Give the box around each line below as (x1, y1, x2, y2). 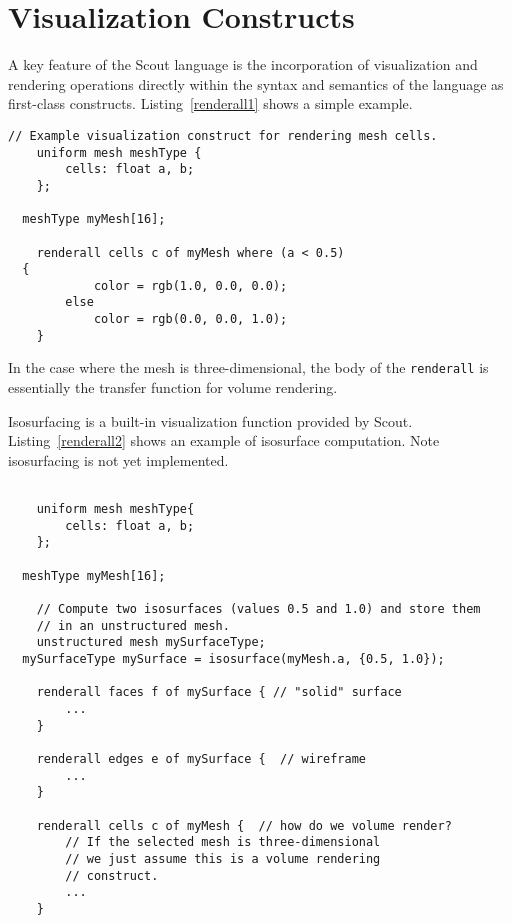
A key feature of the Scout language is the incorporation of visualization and (8, 54, 478, 75)
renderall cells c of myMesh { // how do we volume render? (36, 818, 452, 833)
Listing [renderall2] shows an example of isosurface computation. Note (8, 430, 440, 451)
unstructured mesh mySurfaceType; (36, 635, 266, 650)
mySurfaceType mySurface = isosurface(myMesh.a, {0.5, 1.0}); (22, 652, 445, 667)
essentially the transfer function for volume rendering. (8, 377, 338, 398)
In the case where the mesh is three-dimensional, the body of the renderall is (8, 357, 489, 378)
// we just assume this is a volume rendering (65, 851, 381, 866)
